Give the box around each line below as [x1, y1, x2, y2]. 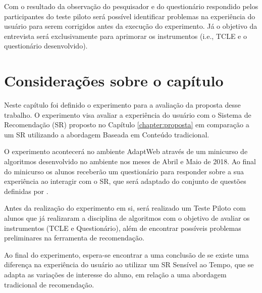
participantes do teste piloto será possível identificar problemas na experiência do [4, 11, 255, 21]
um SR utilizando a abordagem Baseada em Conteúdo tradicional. [4, 129, 209, 139]
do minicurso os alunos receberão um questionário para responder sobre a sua [4, 166, 244, 176]
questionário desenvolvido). [4, 40, 88, 51]
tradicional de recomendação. [4, 279, 94, 289]
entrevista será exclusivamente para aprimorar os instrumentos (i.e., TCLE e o [4, 30, 247, 41]
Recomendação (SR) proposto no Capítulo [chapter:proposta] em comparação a [4, 119, 249, 130]
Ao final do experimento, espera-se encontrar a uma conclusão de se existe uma [4, 249, 249, 260]
